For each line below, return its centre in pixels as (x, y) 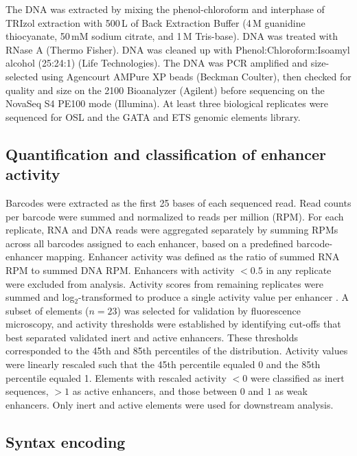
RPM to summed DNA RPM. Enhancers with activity (120, 270)
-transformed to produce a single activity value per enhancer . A (214, 297)
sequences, (27, 391)
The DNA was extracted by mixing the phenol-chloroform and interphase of (165, 9)
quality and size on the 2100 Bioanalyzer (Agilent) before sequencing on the (165, 90)
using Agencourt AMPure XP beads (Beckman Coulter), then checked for (196, 76)
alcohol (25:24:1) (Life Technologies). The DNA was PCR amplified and (157, 63)
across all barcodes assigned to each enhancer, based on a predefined (150, 243)
